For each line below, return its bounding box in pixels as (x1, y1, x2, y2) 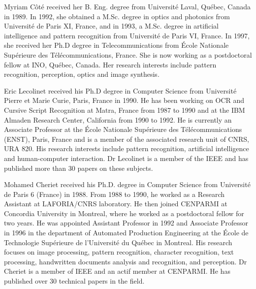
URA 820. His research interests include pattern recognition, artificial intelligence (4, 143, 249, 154)
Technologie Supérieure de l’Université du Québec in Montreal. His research (4, 237, 232, 247)
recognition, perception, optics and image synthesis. (4, 69, 160, 79)
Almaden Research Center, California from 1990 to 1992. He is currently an (4, 114, 232, 125)
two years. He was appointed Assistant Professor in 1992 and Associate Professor (4, 218, 249, 228)
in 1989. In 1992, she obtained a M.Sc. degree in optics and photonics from (4, 11, 230, 21)
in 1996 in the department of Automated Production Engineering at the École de (4, 227, 249, 238)
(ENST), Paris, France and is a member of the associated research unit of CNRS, (4, 133, 249, 144)
